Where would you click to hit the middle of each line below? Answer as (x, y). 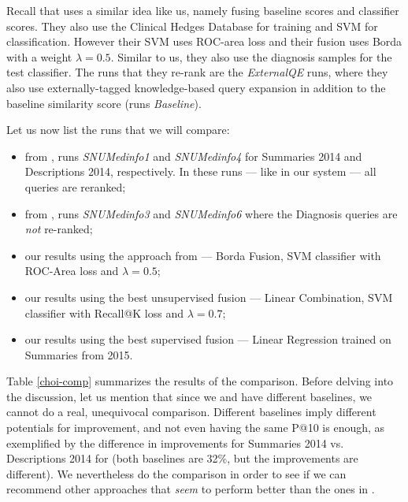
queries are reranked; (75, 186)
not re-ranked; (59, 229)
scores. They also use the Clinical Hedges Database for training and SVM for (192, 26)
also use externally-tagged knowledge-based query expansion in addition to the (196, 87)
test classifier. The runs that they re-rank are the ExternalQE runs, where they (197, 72)
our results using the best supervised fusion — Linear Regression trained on (208, 339)
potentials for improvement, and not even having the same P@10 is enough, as (196, 428)
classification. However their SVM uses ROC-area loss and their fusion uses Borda (204, 41)
